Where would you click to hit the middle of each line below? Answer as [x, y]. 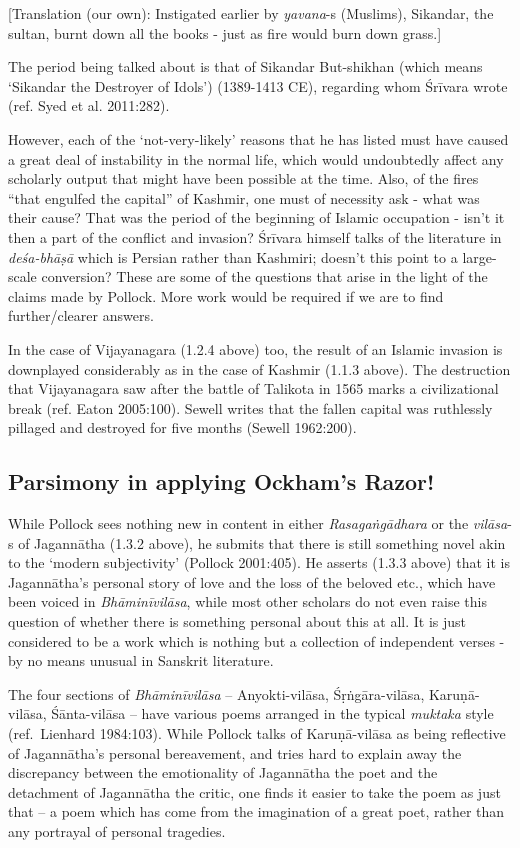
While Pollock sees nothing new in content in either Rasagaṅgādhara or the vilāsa [258, 523]
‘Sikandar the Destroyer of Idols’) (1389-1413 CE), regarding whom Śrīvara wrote [258, 85]
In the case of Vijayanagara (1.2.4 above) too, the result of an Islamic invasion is [255, 348]
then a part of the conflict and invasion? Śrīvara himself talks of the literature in [255, 236]
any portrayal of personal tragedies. [117, 830]
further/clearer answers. [81, 315]
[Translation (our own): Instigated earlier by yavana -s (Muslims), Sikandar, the [251, 13]
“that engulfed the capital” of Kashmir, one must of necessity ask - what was [244, 197]
